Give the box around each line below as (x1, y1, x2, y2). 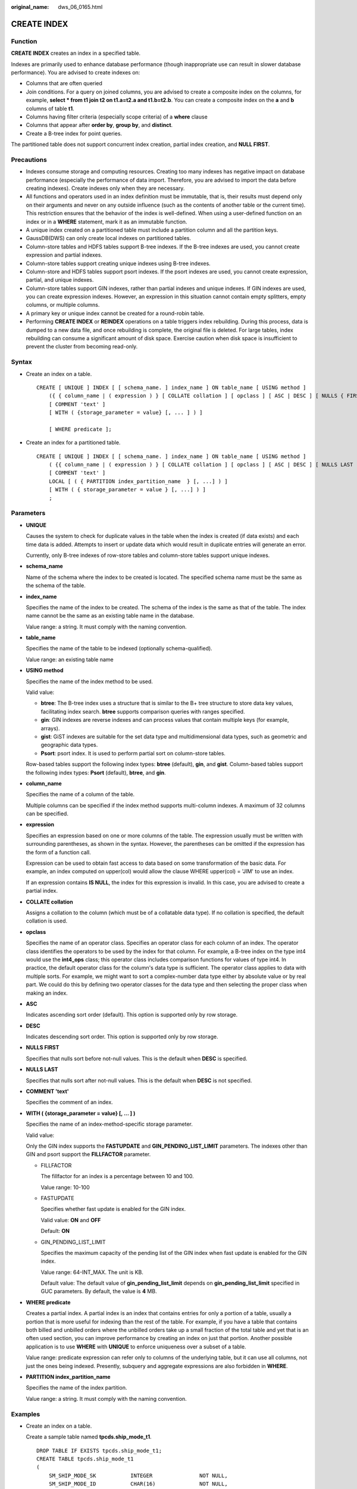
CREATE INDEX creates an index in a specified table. (11, 49, 141, 57)
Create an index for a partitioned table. (26, 439, 121, 446)
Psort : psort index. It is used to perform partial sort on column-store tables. (40, 749, 226, 756)
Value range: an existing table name (26, 656, 114, 663)
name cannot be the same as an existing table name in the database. (26, 612, 195, 619)
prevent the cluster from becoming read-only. (26, 343, 138, 350)
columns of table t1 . (26, 105, 74, 112)
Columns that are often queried (26, 80, 102, 87)
